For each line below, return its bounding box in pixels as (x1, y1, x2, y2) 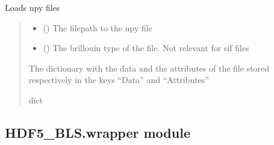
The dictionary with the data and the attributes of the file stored (28, 61, 270, 74)
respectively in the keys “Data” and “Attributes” (28, 73, 209, 86)
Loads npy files (5, 1, 60, 13)
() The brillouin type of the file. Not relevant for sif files (43, 42, 249, 54)
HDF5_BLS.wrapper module (5, 123, 190, 141)
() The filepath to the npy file (43, 21, 152, 34)
